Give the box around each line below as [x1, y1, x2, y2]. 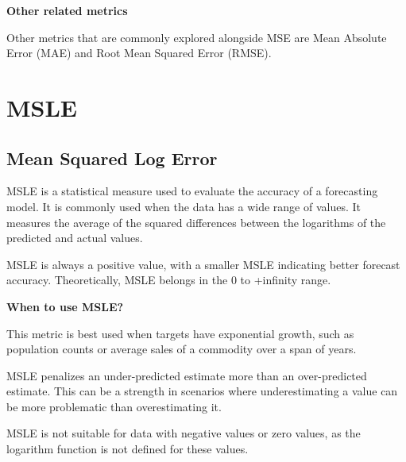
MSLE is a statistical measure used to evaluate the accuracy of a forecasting [6, 183, 378, 199]
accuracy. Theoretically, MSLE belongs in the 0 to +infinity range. [6, 271, 331, 288]
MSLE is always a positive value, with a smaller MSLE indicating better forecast [6, 256, 400, 272]
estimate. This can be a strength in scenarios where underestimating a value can [6, 383, 398, 399]
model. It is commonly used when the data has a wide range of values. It [6, 198, 361, 214]
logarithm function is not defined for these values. [6, 441, 249, 457]
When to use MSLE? [6, 298, 124, 314]
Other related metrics [6, 2, 128, 18]
